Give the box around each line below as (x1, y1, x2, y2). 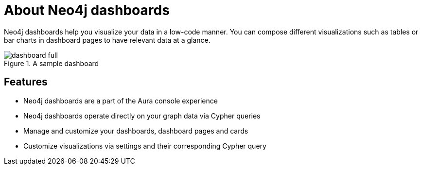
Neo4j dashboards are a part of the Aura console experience (23, 96, 218, 105)
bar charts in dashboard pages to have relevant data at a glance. (4, 35, 211, 44)
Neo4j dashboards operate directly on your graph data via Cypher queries (23, 111, 261, 120)
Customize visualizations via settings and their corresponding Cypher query (23, 141, 266, 150)
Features (4, 76, 48, 88)
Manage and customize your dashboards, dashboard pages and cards (23, 126, 248, 135)
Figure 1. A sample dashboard (4, 59, 99, 68)
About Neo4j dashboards (4, 2, 170, 18)
